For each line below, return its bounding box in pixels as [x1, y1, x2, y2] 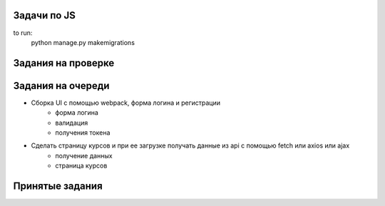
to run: [13, 29, 33, 37]
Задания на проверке [13, 57, 115, 69]
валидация [55, 118, 88, 127]
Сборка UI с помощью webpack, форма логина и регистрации [31, 98, 221, 107]
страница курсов [55, 161, 108, 170]
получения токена [55, 128, 111, 137]
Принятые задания [13, 180, 103, 192]
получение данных [55, 151, 113, 160]
